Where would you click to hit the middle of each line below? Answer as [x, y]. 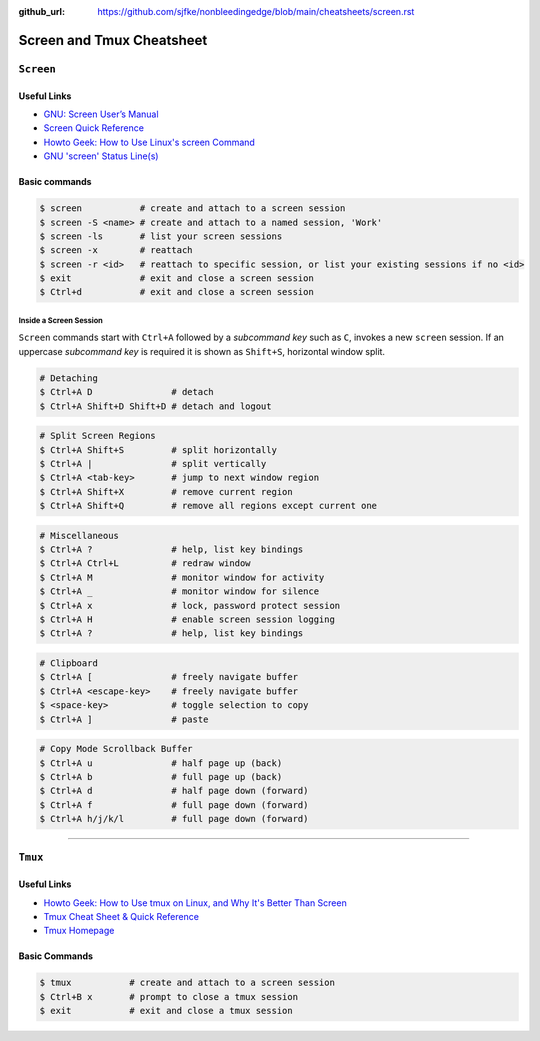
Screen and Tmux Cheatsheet [113, 40]
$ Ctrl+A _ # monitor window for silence [179, 591]
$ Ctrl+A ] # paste [124, 719]
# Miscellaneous [79, 535]
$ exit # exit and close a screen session [176, 278]
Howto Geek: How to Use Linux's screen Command [149, 142]
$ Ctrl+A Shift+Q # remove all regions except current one [208, 506]
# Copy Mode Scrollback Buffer [116, 749]
